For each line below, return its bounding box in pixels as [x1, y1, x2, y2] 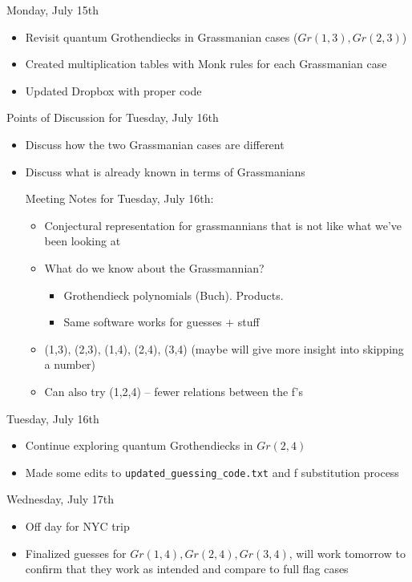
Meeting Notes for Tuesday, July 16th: [25, 190, 214, 207]
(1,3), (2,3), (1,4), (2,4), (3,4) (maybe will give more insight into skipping [44, 340, 404, 357]
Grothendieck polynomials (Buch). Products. [63, 286, 284, 303]
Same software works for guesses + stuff [63, 313, 260, 330]
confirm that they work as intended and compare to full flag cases [25, 560, 349, 577]
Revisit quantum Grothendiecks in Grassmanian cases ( [25, 28, 298, 45]
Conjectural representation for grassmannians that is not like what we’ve [44, 216, 402, 233]
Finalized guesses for [25, 544, 127, 561]
